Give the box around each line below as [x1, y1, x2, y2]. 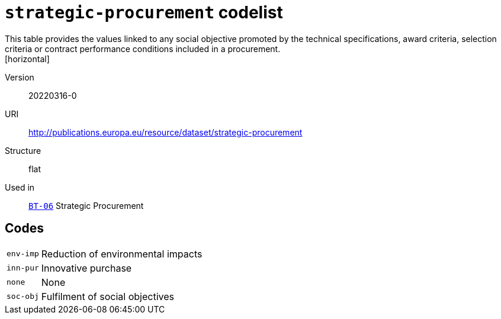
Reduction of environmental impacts [41, 247, 203, 260]
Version [5, 72, 34, 82]
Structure [5, 145, 41, 156]
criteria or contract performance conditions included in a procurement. [5, 43, 281, 54]
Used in [5, 182, 35, 192]
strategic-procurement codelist [5, 2, 283, 22]
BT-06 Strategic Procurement [28, 200, 144, 211]
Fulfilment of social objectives [41, 290, 174, 302]
